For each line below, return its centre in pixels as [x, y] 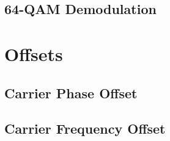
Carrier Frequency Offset [85, 128]
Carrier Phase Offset [71, 92]
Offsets [34, 53]
